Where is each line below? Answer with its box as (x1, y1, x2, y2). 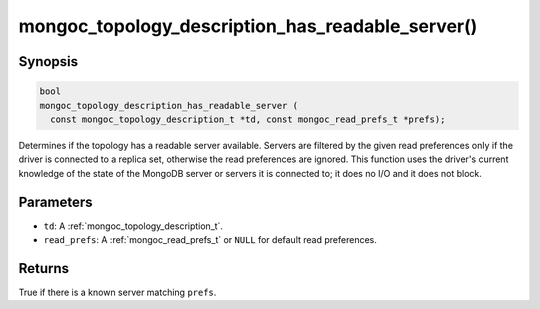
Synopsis (18, 53, 79, 70)
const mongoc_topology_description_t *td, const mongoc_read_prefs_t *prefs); (50, 113, 446, 125)
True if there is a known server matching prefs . (18, 286, 217, 298)
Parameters (18, 193, 93, 210)
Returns (18, 260, 70, 277)
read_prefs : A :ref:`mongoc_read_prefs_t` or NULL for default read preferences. (43, 234, 377, 245)
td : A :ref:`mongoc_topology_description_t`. (43, 220, 224, 232)
